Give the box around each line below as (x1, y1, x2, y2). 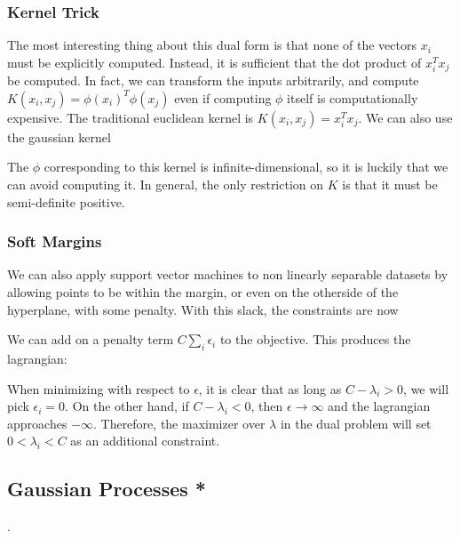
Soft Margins (7, 230, 102, 253)
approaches (7, 414, 67, 432)
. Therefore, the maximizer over (92, 414, 266, 432)
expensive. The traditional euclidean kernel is (7, 108, 254, 126)
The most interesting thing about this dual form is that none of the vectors (7, 36, 416, 54)
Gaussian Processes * (7, 475, 206, 502)
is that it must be (342, 175, 438, 194)
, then (250, 397, 283, 415)
